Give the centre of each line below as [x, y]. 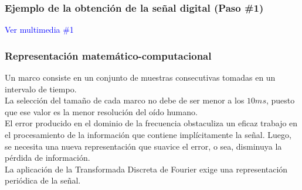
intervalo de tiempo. [41, 89]
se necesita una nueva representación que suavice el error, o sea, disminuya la [143, 146]
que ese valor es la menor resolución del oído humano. [101, 111]
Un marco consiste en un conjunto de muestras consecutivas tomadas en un [140, 77]
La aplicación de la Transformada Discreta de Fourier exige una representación [146, 169]
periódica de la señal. [43, 180]
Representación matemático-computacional [108, 55]
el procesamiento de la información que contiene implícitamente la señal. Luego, [148, 134]
